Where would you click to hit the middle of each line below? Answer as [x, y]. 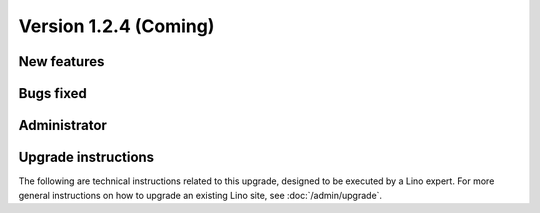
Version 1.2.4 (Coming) [116, 26]
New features [61, 61]
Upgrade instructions [86, 157]
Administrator [62, 125]
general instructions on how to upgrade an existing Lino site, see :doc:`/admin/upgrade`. [200, 195]
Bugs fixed [52, 93]
